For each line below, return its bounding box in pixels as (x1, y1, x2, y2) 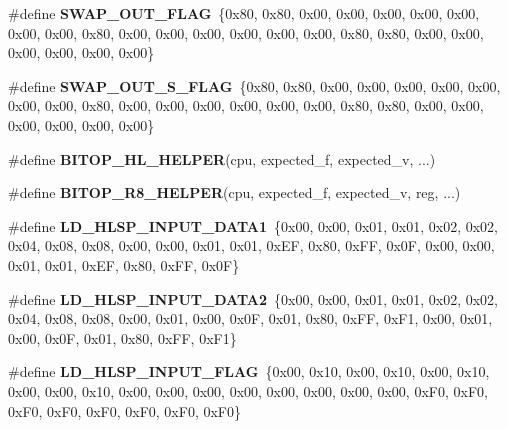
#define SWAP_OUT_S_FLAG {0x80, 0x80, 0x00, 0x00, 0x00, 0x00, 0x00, (8, 75, 501, 96)
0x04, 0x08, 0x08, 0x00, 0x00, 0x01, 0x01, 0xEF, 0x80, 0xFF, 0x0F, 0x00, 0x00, (8, 235, 495, 256)
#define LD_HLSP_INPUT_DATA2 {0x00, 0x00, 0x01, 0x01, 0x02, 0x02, (8, 288, 498, 309)
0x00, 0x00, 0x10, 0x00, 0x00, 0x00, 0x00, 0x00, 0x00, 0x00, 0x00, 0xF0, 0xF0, (8, 380, 488, 401)
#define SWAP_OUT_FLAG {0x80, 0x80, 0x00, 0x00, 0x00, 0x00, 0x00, (8, 3, 480, 23)
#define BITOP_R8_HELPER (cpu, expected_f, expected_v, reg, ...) (8, 182, 461, 203)
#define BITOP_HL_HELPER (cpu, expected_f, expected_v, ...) (8, 148, 436, 169)
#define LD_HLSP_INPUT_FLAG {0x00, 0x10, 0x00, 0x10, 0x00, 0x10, (8, 361, 490, 382)
